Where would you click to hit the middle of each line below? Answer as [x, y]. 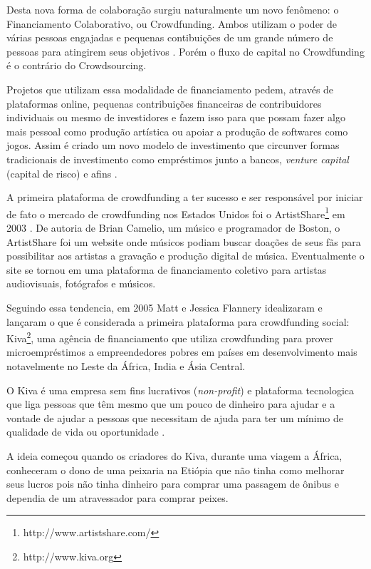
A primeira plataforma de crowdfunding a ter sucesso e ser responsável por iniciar [185, 197]
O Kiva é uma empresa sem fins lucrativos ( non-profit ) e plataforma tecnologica [181, 390]
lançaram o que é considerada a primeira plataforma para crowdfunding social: [178, 321]
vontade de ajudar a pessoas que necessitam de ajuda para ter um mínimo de [175, 417]
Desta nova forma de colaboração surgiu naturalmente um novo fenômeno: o [173, 9]
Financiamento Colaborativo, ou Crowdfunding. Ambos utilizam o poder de [172, 23]
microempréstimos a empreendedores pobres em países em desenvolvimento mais [182, 352]
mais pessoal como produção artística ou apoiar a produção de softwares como [177, 131]
